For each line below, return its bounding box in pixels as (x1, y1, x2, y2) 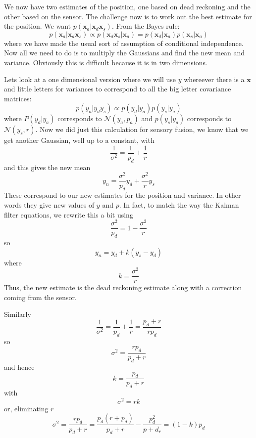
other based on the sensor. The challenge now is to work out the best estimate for (4, 11, 252, 21)
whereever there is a (184, 74, 245, 84)
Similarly (4, 308, 31, 319)
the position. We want (4, 21, 71, 31)
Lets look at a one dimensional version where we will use (4, 74, 176, 84)
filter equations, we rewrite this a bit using (4, 209, 133, 219)
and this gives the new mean (4, 162, 91, 172)
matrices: (4, 93, 32, 103)
